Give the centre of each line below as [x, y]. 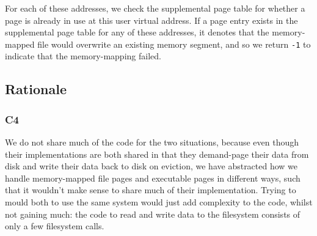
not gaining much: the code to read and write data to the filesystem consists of [153, 214]
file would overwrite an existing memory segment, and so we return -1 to [174, 44]
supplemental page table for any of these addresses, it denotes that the [137, 32]
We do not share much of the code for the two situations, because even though [152, 142]
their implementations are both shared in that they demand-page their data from [157, 154]
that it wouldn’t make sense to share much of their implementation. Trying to [151, 190]
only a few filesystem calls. [55, 226]
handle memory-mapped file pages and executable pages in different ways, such [153, 178]
